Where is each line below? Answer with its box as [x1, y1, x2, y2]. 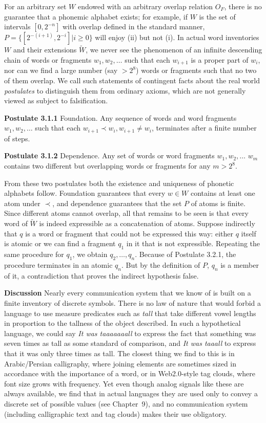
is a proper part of [191, 54, 249, 65]
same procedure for [4, 249, 64, 260]
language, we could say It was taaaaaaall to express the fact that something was [4, 327, 256, 338]
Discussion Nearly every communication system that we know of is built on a [4, 287, 251, 298]
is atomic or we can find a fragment [4, 238, 116, 249]
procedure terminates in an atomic [4, 260, 113, 270]
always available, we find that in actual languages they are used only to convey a [4, 388, 258, 399]
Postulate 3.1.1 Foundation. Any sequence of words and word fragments [4, 112, 237, 123]
